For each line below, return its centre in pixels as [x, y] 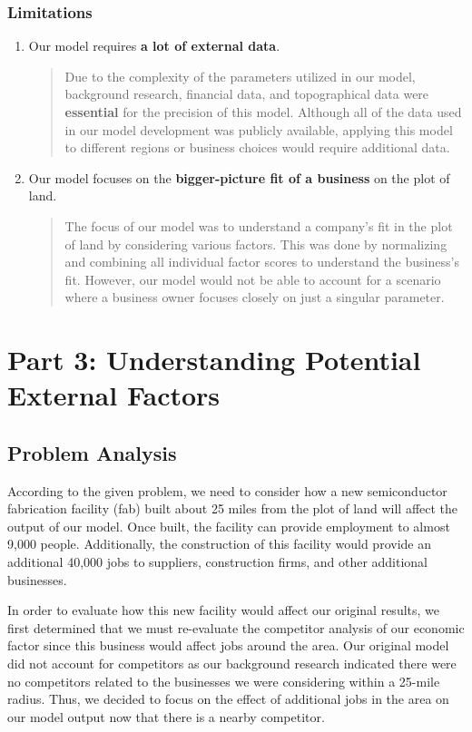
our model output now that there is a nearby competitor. [166, 716]
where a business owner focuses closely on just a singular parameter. [255, 297]
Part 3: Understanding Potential [214, 360]
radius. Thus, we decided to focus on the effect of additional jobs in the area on [228, 699]
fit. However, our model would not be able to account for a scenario [253, 279]
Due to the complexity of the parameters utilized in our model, [240, 76]
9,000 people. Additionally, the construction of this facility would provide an [219, 544]
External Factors [114, 395]
